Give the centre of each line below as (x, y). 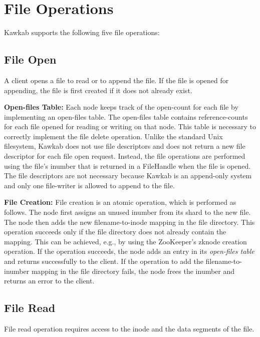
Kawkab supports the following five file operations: (82, 32)
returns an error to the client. (49, 281)
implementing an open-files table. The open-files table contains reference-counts (126, 116)
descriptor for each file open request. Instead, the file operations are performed (125, 156)
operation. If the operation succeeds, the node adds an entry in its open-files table (129, 251)
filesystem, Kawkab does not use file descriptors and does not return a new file (125, 146)
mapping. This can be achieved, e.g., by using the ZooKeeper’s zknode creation (125, 241)
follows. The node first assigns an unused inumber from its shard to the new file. (127, 212)
